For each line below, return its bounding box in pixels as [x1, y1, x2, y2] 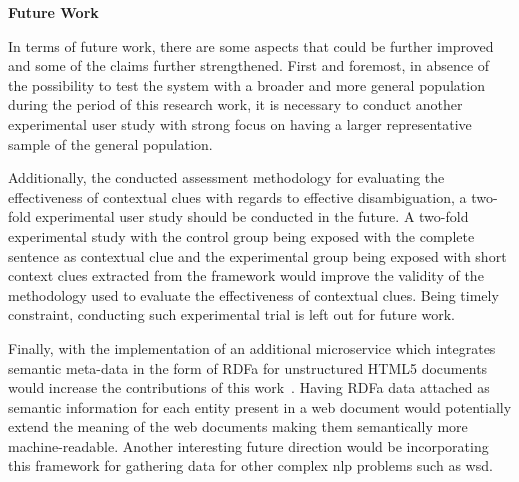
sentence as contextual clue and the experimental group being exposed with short [8, 245, 507, 266]
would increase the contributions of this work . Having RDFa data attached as [8, 377, 490, 398]
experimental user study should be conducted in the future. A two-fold [35, 206, 469, 227]
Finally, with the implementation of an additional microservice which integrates [8, 337, 496, 358]
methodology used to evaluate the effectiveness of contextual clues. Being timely [8, 284, 499, 305]
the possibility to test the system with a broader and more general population [8, 74, 485, 95]
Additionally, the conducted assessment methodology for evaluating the [8, 167, 445, 188]
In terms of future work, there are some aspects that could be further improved [8, 35, 494, 56]
